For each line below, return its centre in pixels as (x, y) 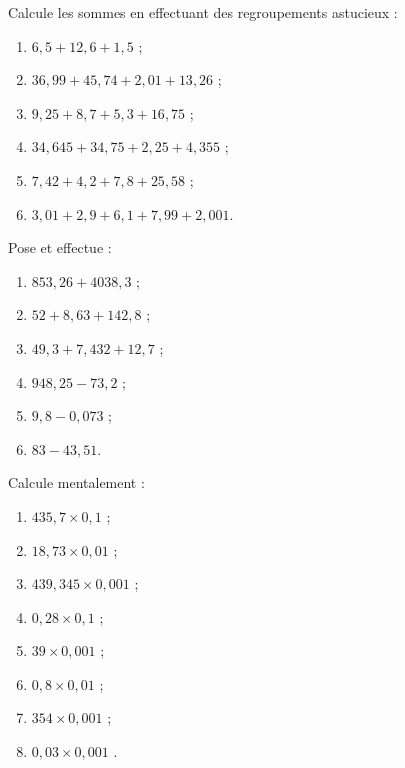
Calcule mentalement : (76, 482)
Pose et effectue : (60, 247)
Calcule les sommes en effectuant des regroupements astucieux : (203, 12)
